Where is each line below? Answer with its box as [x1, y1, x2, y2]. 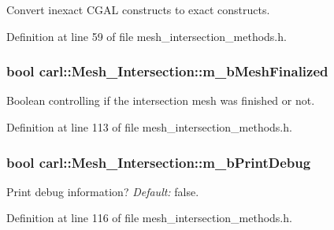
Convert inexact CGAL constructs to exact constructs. [6, 2, 270, 17]
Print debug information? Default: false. [6, 183, 199, 199]
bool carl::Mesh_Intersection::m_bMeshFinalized [6, 61, 328, 81]
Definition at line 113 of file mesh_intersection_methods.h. [6, 119, 292, 135]
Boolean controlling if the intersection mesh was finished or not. [6, 92, 315, 109]
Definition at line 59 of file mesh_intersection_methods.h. [6, 28, 287, 44]
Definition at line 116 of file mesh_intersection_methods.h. [6, 210, 292, 226]
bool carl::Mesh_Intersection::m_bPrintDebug [6, 152, 311, 172]
